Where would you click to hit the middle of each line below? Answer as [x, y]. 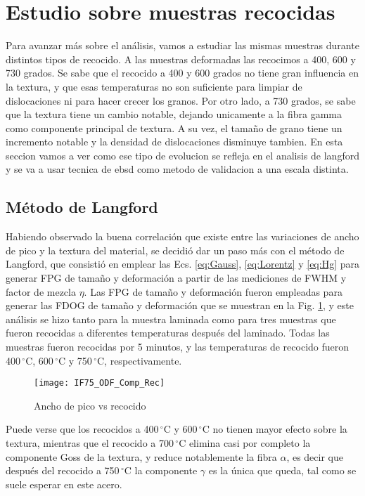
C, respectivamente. [140, 360]
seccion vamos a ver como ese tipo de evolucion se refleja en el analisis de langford [182, 155]
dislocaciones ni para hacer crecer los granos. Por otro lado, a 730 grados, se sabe [181, 100]
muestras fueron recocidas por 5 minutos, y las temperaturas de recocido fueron [178, 347]
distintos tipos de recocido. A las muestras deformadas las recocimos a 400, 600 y [181, 59]
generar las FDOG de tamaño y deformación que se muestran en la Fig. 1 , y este [180, 305]
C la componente [161, 470]
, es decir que [315, 456]
